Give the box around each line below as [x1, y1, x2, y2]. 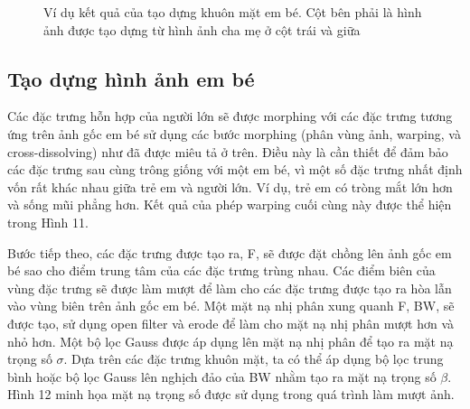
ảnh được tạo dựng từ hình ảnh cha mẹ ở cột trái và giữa [43, 20, 361, 39]
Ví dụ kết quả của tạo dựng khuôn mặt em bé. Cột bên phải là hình [43, 3, 422, 21]
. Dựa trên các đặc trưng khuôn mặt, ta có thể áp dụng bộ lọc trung [63, 349, 444, 368]
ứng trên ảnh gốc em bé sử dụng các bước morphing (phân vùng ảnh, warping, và [7, 124, 461, 143]
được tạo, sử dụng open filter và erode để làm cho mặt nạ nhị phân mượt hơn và [7, 313, 455, 332]
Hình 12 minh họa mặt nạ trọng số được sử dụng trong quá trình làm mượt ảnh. [7, 385, 455, 404]
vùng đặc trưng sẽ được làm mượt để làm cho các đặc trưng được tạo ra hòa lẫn [7, 278, 452, 297]
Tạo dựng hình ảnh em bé [7, 64, 255, 92]
